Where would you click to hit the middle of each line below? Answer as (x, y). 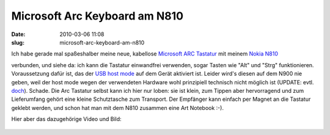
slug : (18, 42)
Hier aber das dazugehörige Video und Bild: (66, 119)
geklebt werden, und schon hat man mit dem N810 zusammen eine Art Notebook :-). (118, 108)
